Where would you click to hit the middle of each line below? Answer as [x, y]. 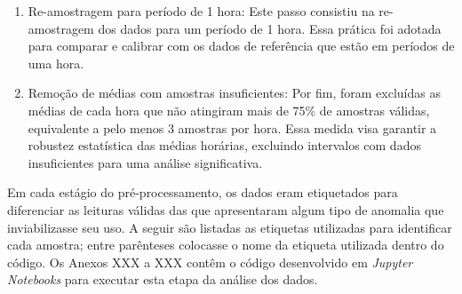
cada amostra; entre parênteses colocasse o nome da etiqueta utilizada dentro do [226, 245]
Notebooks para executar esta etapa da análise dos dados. [163, 279]
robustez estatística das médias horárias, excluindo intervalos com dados [224, 145]
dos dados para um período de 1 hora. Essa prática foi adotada [270, 28]
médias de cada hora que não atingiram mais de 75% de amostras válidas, [229, 110]
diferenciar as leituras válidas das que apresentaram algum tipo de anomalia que [226, 209]
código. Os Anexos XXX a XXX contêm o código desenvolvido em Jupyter [210, 262]
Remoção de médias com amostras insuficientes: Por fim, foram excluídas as [234, 93]
